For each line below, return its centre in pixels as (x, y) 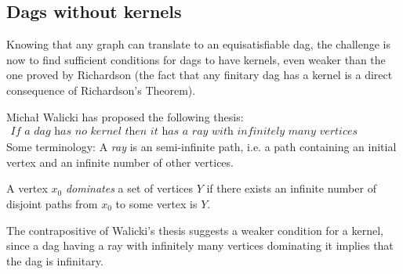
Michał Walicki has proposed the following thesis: (125, 116)
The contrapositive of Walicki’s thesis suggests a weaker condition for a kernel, (195, 230)
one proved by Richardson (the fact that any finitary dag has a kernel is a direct (200, 75)
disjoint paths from (52, 203)
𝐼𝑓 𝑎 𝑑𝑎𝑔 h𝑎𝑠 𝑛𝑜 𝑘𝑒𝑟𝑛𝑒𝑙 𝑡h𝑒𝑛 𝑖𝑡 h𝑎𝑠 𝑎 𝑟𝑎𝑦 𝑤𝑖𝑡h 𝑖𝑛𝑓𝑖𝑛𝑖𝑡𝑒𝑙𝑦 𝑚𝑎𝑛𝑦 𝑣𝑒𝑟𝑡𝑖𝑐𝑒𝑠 (184, 132)
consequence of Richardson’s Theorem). (101, 90)
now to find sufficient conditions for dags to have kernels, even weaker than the (196, 59)
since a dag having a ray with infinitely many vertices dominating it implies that (200, 245)
